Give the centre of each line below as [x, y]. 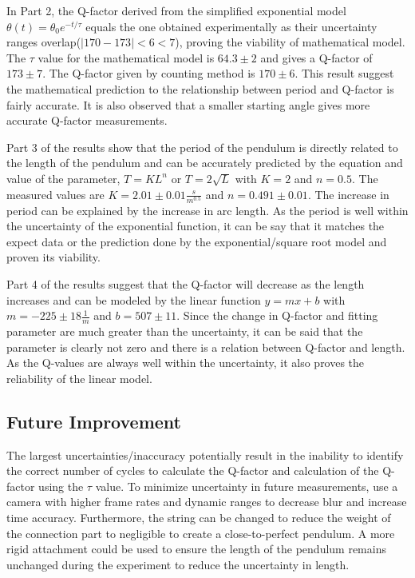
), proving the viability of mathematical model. [290, 42]
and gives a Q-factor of [316, 57]
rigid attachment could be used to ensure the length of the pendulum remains [196, 549]
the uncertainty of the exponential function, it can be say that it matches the [196, 226]
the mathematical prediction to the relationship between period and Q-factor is [200, 88]
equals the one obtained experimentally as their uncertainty [231, 26]
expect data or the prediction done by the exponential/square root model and [197, 241]
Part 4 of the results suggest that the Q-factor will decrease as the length [186, 284]
